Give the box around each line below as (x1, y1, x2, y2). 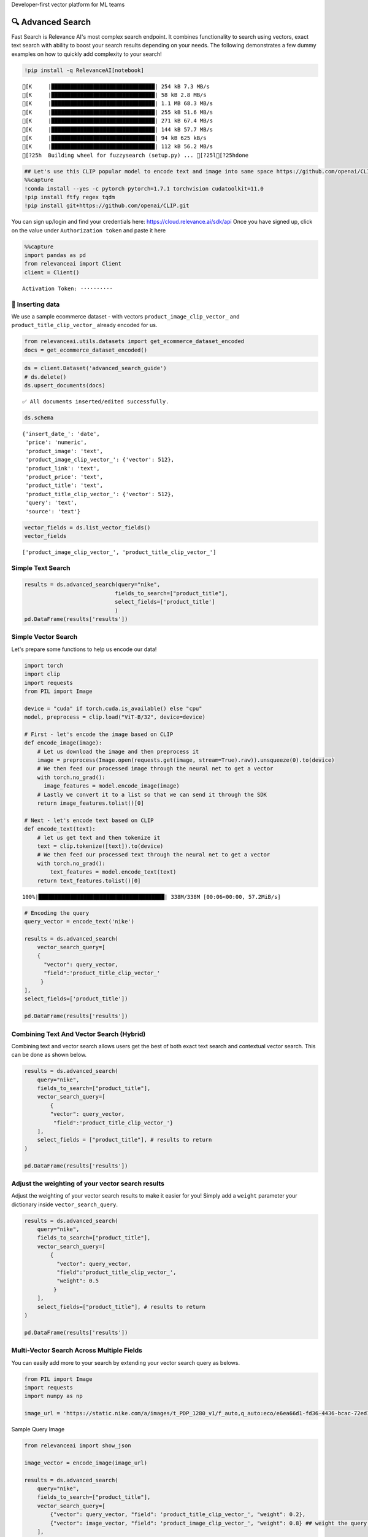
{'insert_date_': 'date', (22, 430, 101, 438)
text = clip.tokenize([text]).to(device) (37, 842, 164, 850)
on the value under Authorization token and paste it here (11, 226, 166, 234)
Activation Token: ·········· (22, 285, 113, 292)
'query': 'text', (25, 499, 78, 507)
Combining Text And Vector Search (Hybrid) (11, 1030, 146, 1038)
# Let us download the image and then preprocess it (37, 748, 199, 755)
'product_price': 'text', (25, 473, 104, 481)
